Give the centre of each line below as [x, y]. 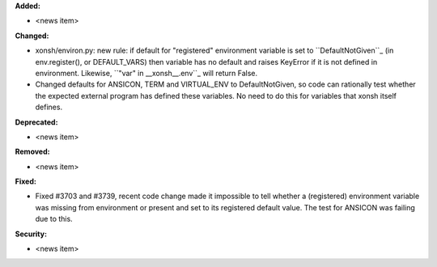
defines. [49, 107]
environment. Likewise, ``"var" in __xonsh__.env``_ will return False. [146, 73]
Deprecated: [36, 122]
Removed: [32, 152]
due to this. [54, 219]
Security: [31, 234]
